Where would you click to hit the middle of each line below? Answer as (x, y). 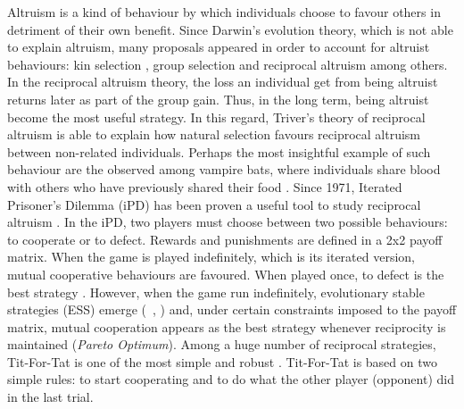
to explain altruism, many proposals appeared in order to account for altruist (219, 47)
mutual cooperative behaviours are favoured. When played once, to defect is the (226, 274)
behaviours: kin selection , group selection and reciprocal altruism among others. (228, 64)
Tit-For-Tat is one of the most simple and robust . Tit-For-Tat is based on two (222, 361)
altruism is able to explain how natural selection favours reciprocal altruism (214, 134)
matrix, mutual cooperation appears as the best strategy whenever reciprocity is (227, 326)
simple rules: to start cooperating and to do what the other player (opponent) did (231, 379)
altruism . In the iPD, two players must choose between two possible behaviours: (228, 222)
